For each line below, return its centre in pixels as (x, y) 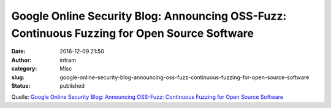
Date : (18, 52)
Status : (21, 85)
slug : (18, 77)
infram (68, 60)
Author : (21, 60)
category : (24, 69)
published (72, 85)
